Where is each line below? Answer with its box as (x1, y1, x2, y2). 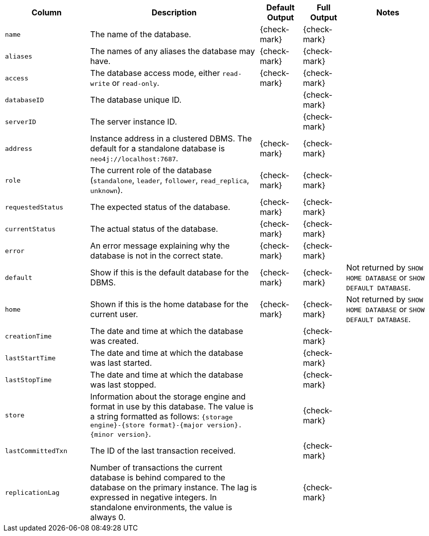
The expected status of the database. (90, 202, 231, 212)
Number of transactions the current (90, 463, 223, 472)
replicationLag (5, 488, 60, 496)
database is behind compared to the (90, 472, 226, 482)
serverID (5, 118, 36, 126)
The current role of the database (90, 165, 212, 175)
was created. (90, 336, 139, 346)
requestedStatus (5, 203, 64, 211)
